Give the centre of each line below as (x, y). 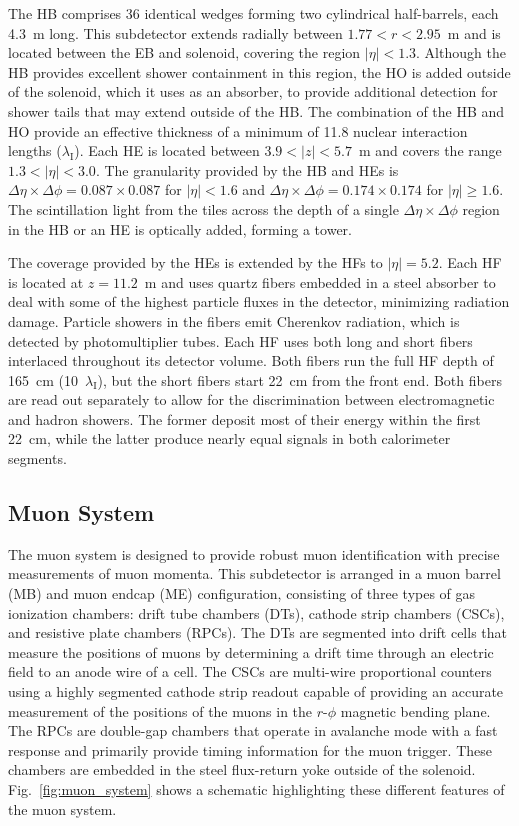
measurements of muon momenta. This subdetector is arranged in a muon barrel (254, 573)
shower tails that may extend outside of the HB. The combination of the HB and (256, 110)
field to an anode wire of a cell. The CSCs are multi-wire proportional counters (250, 671)
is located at (46, 281)
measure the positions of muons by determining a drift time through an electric (251, 651)
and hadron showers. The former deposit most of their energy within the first (244, 418)
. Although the (461, 52)
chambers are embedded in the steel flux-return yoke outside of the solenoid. (242, 769)
